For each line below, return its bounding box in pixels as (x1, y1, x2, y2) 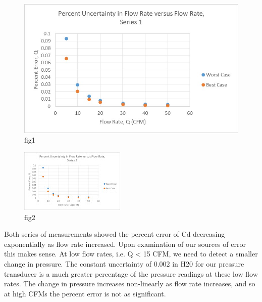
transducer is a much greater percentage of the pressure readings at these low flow (4, 268, 258, 279)
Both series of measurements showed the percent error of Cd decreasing (4, 229, 225, 239)
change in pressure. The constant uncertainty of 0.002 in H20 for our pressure (4, 258, 244, 269)
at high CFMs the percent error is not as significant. (4, 288, 166, 298)
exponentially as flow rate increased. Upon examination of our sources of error (4, 238, 246, 249)
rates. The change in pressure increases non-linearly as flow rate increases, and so (4, 278, 255, 289)
